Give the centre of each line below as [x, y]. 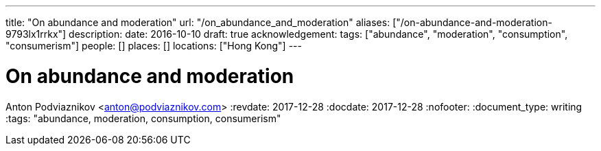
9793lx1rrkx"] [36, 34]
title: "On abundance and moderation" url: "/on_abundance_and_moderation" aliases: [198, 22]
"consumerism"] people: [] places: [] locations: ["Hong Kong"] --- [154, 46]
